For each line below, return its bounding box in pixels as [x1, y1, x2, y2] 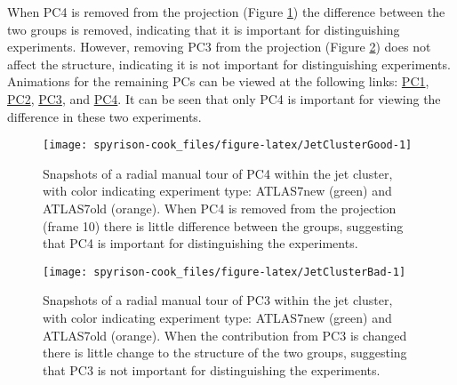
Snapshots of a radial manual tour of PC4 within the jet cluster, [43, 164, 393, 182]
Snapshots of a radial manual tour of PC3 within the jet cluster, [43, 291, 393, 309]
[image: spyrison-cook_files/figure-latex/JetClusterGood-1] [43, 139, 413, 152]
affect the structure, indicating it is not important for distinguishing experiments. [7, 54, 451, 73]
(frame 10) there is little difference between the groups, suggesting [43, 216, 404, 235]
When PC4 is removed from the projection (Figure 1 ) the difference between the [7, 3, 445, 20]
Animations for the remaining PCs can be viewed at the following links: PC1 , [7, 72, 429, 91]
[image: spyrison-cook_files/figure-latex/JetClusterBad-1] [43, 265, 406, 278]
